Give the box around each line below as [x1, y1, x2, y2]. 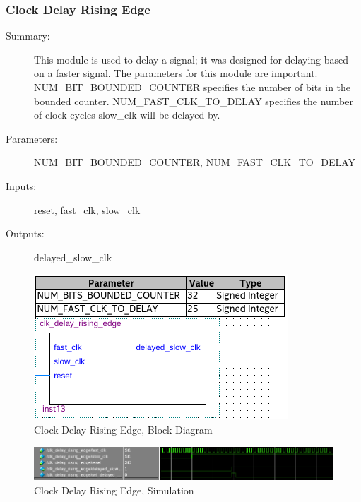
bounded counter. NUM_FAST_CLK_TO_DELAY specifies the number [34, 93, 353, 108]
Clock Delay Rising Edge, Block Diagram [34, 422, 213, 436]
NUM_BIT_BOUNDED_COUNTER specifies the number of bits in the [34, 80, 351, 94]
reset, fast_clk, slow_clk [34, 202, 141, 217]
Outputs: [6, 226, 45, 241]
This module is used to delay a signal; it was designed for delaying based [34, 52, 349, 66]
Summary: [6, 28, 50, 43]
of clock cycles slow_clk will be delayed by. [34, 107, 220, 122]
